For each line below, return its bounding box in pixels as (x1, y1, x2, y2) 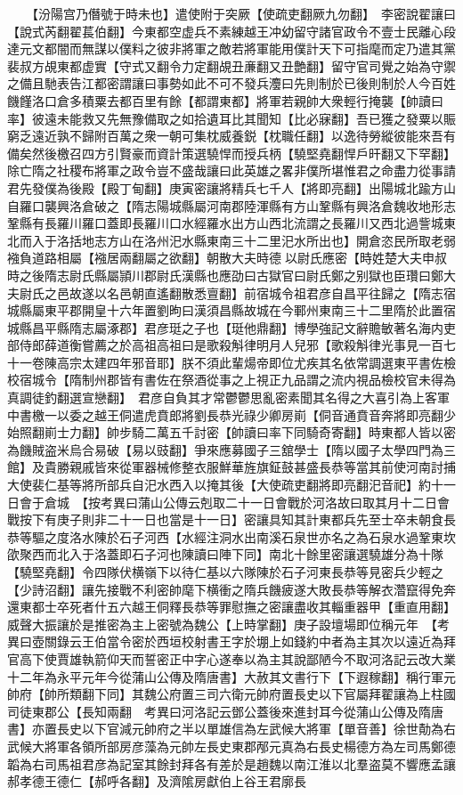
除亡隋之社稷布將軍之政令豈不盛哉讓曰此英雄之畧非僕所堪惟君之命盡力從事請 (7, 161, 456, 180)
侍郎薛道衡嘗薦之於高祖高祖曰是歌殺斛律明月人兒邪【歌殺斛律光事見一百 (19, 336, 443, 354)
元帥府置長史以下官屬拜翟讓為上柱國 (243, 685, 456, 703)
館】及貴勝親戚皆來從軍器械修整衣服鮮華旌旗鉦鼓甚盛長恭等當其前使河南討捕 (7, 458, 456, 476)
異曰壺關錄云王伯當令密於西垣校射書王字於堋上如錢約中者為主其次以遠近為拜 (7, 632, 456, 651)
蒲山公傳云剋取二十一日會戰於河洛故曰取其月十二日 (137, 492, 437, 511)
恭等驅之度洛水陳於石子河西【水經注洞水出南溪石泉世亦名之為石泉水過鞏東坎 (7, 527, 456, 546)
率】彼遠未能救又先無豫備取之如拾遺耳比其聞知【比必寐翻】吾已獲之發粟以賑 (7, 109, 456, 127)
